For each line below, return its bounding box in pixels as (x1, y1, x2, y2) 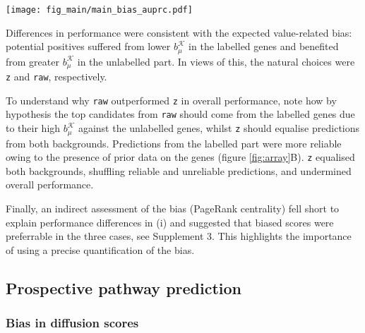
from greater (6, 54, 59, 68)
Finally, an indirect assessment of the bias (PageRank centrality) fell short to (6, 201, 340, 216)
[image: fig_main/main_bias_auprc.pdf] (6, 5, 193, 15)
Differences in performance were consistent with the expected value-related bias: (6, 25, 352, 40)
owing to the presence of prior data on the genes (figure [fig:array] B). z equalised (6, 150, 355, 164)
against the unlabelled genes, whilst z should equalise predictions (78, 121, 360, 135)
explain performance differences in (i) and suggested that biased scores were (6, 214, 334, 229)
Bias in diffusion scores (6, 314, 139, 332)
